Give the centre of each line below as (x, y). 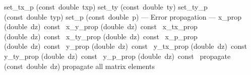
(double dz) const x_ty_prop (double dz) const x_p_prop (101, 36)
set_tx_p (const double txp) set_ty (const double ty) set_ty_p (106, 7)
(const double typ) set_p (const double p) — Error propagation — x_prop (123, 16)
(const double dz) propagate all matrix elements (79, 66)
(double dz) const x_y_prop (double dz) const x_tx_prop (101, 26)
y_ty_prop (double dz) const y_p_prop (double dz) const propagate (117, 56)
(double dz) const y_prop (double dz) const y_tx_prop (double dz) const (126, 46)
